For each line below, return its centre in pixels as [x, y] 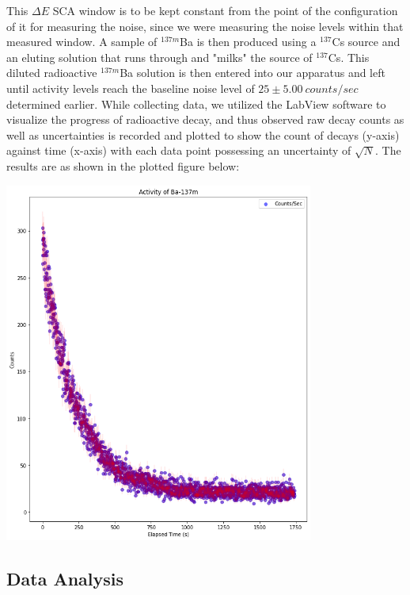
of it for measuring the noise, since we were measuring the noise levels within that [205, 26]
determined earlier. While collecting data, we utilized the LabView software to [196, 104]
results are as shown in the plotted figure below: [123, 165]
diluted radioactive [52, 73]
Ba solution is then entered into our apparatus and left [252, 73]
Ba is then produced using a [248, 42]
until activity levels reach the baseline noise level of [131, 88]
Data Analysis [65, 578]
